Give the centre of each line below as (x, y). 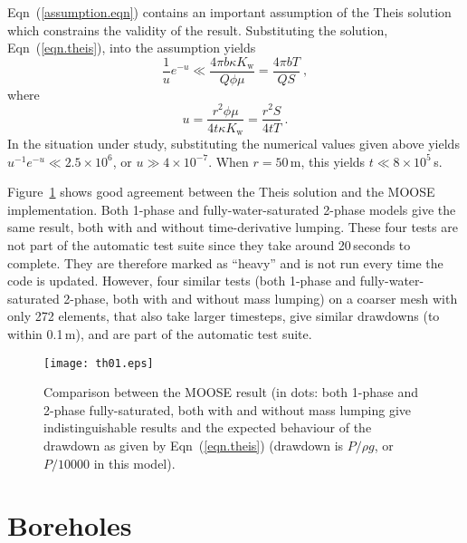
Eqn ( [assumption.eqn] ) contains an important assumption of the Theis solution (229, 12)
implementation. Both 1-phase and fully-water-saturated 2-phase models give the (232, 209)
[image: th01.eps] (99, 363)
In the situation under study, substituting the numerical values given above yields (233, 144)
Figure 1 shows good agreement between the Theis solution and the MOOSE (221, 192)
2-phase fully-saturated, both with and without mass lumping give (227, 409)
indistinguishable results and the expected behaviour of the (208, 427)
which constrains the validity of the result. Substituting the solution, (198, 29)
